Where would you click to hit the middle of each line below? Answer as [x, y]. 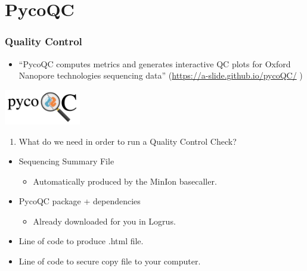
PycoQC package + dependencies [80, 201]
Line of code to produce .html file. [81, 241]
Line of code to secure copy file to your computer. [110, 261]
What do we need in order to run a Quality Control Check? [128, 141]
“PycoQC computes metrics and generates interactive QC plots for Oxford [155, 63]
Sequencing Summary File [66, 161]
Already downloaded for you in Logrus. [104, 221]
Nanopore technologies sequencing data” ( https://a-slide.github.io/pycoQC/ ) [161, 75]
